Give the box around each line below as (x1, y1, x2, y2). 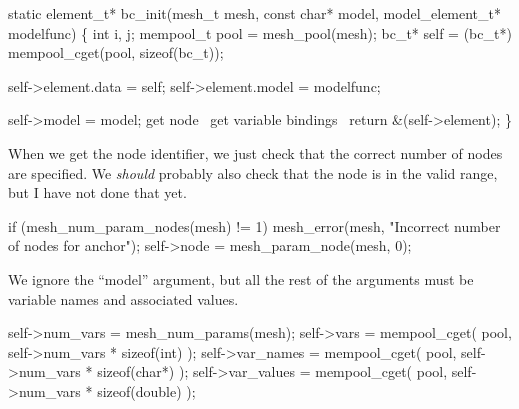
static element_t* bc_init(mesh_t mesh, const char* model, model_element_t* (8, 3, 502, 23)
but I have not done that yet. (8, 182, 187, 203)
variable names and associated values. (8, 288, 239, 309)
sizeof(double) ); (97, 380, 196, 401)
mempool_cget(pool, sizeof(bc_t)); (8, 42, 224, 63)
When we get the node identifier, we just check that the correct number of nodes (8, 142, 503, 163)
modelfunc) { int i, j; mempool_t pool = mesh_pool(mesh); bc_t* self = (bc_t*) (8, 22, 512, 43)
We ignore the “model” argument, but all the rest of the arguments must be (8, 268, 474, 289)
